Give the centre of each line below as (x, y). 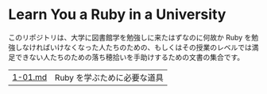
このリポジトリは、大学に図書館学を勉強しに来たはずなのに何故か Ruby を (130, 37)
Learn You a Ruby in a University (117, 15)
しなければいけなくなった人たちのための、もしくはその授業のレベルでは (133, 47)
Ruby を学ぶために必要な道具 (109, 77)
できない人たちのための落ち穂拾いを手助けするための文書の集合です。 (130, 57)
